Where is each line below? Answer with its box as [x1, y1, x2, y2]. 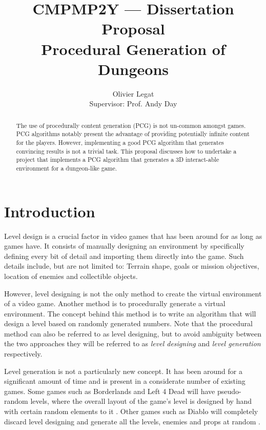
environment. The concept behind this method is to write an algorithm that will [4, 308, 256, 319]
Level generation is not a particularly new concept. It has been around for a [4, 365, 242, 376]
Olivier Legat [112, 88, 154, 99]
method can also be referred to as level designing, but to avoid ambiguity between [4, 328, 261, 339]
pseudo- [217, 385, 241, 396]
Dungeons [97, 58, 169, 79]
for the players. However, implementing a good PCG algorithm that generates [16, 138, 224, 146]
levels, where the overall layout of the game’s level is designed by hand [30, 396, 252, 406]
